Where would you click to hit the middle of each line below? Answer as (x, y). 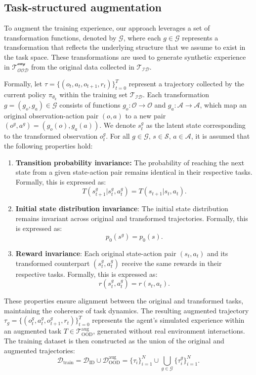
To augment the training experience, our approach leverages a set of (107, 28)
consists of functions (90, 104)
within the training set (93, 94)
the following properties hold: (48, 146)
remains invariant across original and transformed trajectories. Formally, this (132, 218)
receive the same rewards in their (172, 263)
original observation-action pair (51, 115)
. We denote (118, 125)
